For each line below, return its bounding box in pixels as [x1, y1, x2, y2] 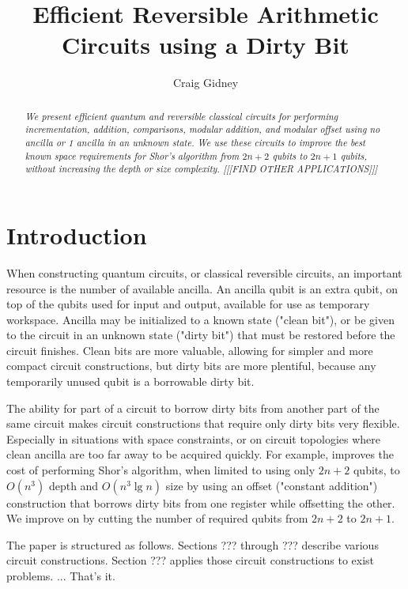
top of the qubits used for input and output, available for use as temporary [6, 296, 370, 312]
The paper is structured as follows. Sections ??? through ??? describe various [6, 536, 379, 553]
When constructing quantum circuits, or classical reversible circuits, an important [6, 264, 402, 281]
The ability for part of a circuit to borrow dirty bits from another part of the [6, 399, 380, 416]
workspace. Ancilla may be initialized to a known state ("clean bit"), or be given [6, 311, 395, 327]
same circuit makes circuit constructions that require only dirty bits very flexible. [6, 415, 400, 432]
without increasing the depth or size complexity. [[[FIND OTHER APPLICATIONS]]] [25, 162, 378, 176]
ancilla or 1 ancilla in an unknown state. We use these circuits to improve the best [25, 136, 366, 149]
